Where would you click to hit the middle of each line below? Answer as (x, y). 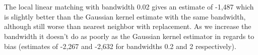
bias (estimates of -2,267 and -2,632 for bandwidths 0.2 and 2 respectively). (120, 46)
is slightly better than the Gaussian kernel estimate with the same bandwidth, (125, 16)
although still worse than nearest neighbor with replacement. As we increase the (128, 26)
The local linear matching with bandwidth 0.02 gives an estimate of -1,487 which (129, 7)
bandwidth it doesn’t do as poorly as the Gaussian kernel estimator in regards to (129, 36)
